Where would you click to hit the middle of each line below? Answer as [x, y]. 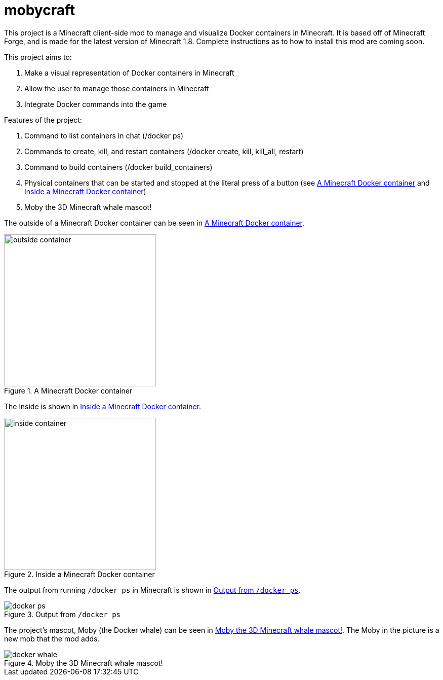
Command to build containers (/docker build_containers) [118, 167]
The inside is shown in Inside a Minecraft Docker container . [103, 406]
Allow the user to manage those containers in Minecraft [117, 88]
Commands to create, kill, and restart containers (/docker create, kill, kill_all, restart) [164, 151]
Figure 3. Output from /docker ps [63, 614]
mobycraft [40, 10]
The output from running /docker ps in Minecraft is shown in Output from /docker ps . [152, 590]
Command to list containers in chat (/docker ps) [104, 135]
